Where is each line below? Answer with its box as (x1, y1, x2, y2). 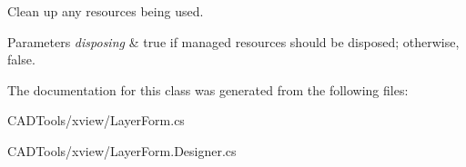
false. (7, 50, 35, 69)
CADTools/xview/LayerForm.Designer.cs (7, 141, 237, 160)
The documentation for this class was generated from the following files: (7, 80, 409, 99)
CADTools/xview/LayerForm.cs (7, 111, 185, 130)
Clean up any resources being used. (7, 2, 204, 20)
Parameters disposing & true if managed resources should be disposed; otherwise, (7, 32, 460, 51)
